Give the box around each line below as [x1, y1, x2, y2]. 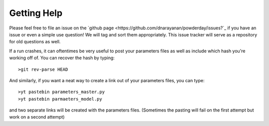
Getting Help [9, 7, 63, 18]
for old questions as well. [9, 39, 61, 45]
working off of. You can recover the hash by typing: [9, 55, 115, 61]
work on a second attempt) [9, 114, 65, 120]
